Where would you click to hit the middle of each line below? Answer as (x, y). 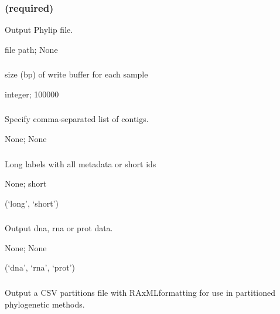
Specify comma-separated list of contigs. (77, 119)
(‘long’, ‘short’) (32, 203)
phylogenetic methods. (45, 304)
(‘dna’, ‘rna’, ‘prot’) (40, 267)
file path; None (31, 49)
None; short (26, 183)
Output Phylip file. (39, 30)
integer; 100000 (32, 94)
